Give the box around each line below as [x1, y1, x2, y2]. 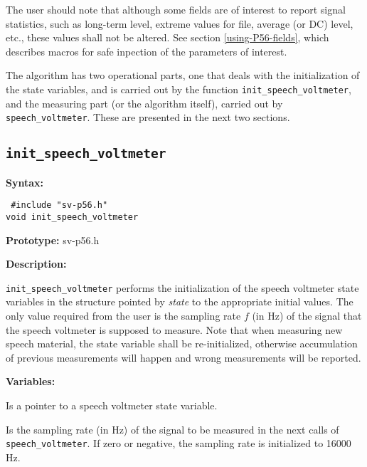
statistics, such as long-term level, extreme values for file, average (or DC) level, [6, 16, 353, 31]
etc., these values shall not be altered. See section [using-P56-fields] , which [6, 30, 329, 45]
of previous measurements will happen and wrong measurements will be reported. [6, 350, 361, 364]
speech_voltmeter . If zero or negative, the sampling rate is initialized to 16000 [6, 436, 351, 451]
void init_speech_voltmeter [6, 211, 139, 222]
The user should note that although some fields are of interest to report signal [6, 2, 346, 16]
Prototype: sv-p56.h [6, 232, 100, 247]
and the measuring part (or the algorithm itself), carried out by [6, 95, 283, 110]
